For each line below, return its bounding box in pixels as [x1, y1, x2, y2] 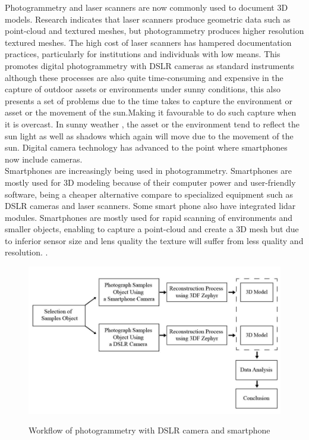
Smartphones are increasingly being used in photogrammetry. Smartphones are [5, 164, 292, 177]
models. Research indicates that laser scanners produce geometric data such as [5, 13, 291, 25]
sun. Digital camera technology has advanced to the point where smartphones [5, 141, 288, 154]
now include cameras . [5, 152, 83, 165]
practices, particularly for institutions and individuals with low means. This [5, 48, 280, 60]
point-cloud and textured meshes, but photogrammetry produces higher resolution [5, 24, 304, 37]
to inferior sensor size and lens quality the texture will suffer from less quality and [5, 234, 304, 246]
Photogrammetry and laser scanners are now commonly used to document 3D [5, 1, 288, 13]
